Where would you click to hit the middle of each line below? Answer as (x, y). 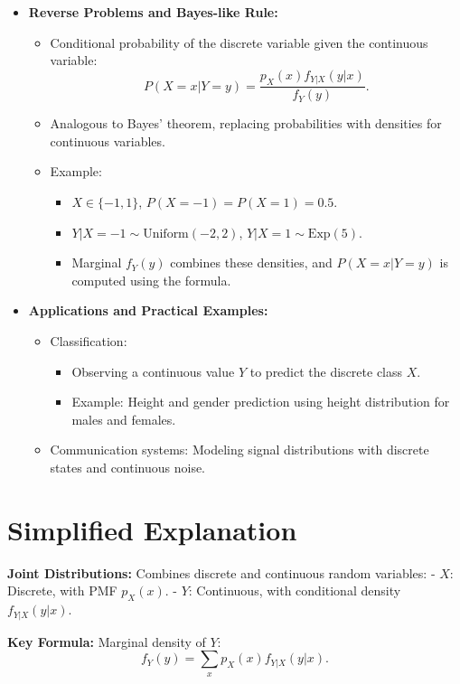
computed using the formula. (151, 280)
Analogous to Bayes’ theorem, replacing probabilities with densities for (246, 123)
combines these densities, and (251, 262)
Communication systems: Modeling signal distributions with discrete (239, 450)
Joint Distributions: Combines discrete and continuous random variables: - (221, 572)
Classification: (89, 341)
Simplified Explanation (152, 529)
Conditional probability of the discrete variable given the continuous (239, 42)
